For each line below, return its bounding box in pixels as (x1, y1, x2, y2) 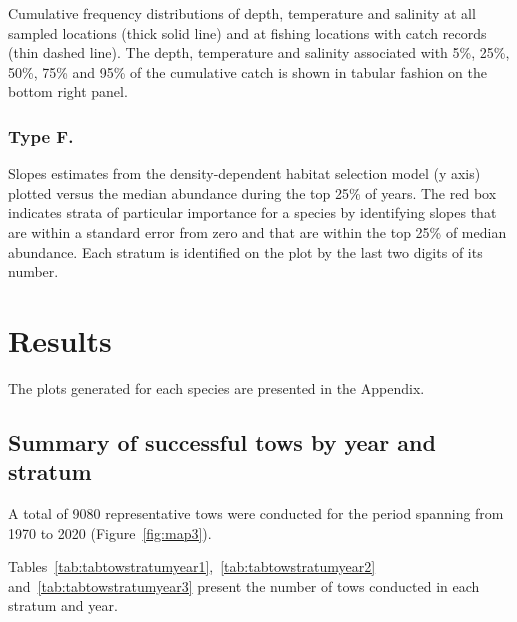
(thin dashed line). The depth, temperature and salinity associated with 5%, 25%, (8, 42, 510, 63)
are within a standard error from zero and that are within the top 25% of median (8, 221, 507, 242)
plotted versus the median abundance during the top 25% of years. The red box (8, 182, 497, 203)
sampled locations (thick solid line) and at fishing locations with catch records (8, 22, 487, 43)
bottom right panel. (8, 81, 128, 102)
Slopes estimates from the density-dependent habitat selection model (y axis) (8, 163, 481, 184)
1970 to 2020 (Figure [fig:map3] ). (8, 522, 212, 543)
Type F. (8, 123, 74, 148)
